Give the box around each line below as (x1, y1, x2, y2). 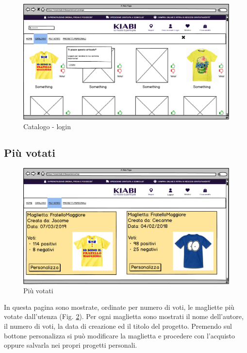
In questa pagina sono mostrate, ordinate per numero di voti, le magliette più (4, 302, 234, 312)
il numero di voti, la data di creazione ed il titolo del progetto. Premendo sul (4, 320, 232, 331)
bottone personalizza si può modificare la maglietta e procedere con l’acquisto (4, 330, 235, 340)
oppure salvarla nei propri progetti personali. (4, 340, 137, 350)
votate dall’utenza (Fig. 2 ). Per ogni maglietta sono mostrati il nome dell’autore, (4, 311, 244, 321)
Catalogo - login (23, 121, 71, 131)
